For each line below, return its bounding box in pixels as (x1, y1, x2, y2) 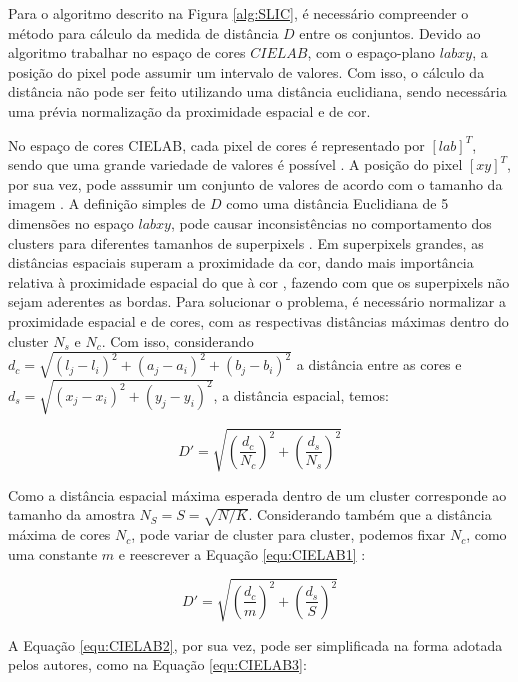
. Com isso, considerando (101, 330, 254, 351)
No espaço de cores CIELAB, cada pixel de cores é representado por (8, 134, 425, 155)
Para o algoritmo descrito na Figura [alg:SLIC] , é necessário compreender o (8, 3, 469, 23)
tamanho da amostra (8, 504, 135, 525)
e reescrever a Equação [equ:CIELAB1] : (118, 543, 366, 564)
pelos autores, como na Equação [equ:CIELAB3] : (8, 654, 307, 675)
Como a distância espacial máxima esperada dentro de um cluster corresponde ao (8, 484, 507, 505)
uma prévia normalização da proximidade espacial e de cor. (8, 100, 371, 121)
